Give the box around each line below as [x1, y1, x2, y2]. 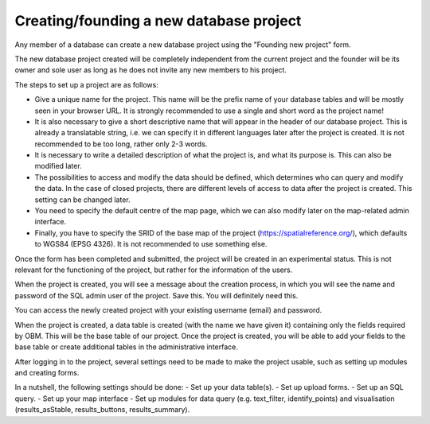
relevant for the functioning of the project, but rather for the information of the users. [14, 265, 293, 274]
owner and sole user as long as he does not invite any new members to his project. [14, 65, 287, 75]
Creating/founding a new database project [14, 12, 302, 29]
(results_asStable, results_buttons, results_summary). [14, 405, 190, 414]
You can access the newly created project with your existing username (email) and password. [14, 305, 322, 315]
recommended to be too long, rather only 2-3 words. [34, 139, 208, 149]
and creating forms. [14, 368, 80, 378]
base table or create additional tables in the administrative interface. [14, 342, 239, 352]
